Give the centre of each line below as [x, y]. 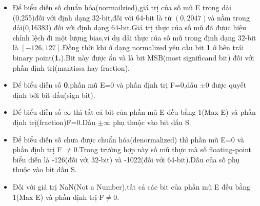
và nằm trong [228, 17]
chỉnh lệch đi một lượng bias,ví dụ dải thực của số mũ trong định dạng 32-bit [134, 37]
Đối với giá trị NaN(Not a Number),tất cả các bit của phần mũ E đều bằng [132, 186]
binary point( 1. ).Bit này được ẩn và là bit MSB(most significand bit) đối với [133, 57]
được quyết [229, 85]
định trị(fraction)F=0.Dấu [54, 122]
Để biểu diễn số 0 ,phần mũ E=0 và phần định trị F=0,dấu [105, 85]
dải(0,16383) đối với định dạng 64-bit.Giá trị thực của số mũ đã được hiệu [129, 27]
